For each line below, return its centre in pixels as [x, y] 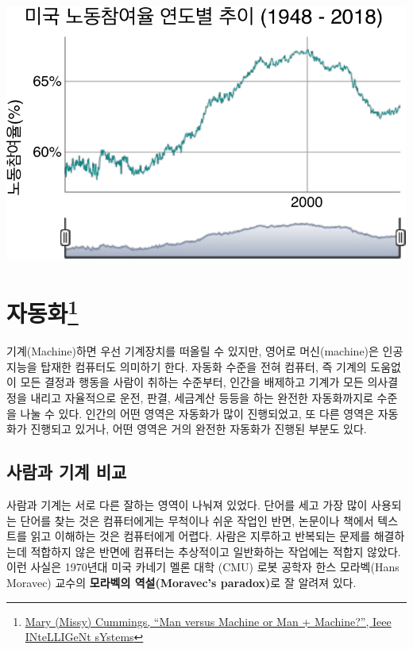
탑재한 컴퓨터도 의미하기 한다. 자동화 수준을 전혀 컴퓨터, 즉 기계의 [204, 366]
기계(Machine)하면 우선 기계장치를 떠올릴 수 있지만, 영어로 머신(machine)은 [193, 351]
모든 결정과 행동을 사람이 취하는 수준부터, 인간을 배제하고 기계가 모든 [192, 382]
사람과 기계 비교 [67, 472]
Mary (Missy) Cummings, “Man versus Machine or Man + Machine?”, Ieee [208, 621]
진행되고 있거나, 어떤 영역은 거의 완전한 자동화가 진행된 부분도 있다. [199, 429]
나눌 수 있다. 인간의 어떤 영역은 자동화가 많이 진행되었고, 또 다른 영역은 [197, 413]
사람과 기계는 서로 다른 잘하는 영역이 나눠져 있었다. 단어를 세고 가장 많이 [187, 505]
